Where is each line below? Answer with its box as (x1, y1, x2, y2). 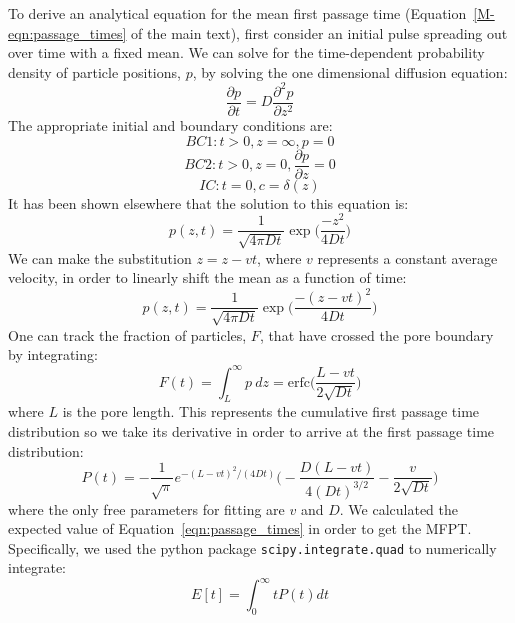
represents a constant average (317, 247, 498, 268)
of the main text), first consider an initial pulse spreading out (131, 22, 508, 43)
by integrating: (8, 344, 98, 365)
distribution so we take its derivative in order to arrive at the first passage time (8, 420, 495, 441)
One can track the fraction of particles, (8, 324, 247, 345)
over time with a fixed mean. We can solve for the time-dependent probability (8, 42, 485, 63)
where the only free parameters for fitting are (8, 498, 285, 519)
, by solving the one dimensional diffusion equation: (192, 61, 508, 82)
